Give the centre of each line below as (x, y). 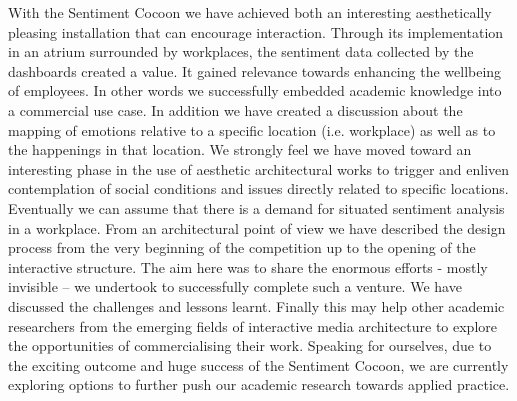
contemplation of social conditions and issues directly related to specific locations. (258, 188)
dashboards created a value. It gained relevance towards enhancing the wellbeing (255, 70)
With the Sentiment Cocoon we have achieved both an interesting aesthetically (250, 12)
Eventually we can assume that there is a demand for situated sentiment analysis (256, 207)
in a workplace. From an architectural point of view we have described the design (257, 227)
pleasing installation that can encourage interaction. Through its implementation (256, 31)
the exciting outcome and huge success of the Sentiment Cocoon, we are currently (258, 364)
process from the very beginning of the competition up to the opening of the (242, 247)
